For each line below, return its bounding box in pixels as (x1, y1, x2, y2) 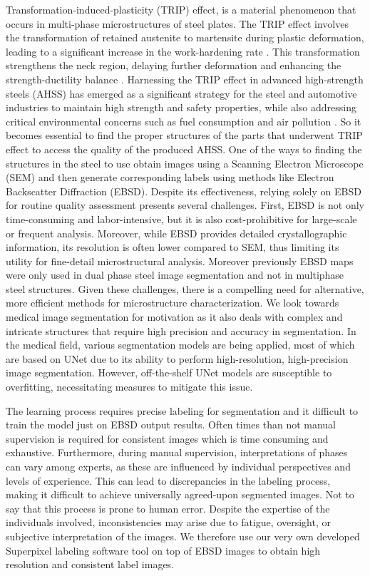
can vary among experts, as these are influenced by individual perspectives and (6, 459, 351, 473)
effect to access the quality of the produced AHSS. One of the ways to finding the (6, 141, 362, 156)
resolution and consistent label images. (6, 557, 175, 572)
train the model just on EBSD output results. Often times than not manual (6, 417, 336, 432)
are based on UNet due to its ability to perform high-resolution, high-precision (6, 351, 349, 366)
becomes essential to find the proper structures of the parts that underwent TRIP (6, 128, 363, 143)
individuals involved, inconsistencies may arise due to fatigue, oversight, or (6, 515, 331, 530)
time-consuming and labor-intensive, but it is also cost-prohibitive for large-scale (6, 211, 357, 226)
